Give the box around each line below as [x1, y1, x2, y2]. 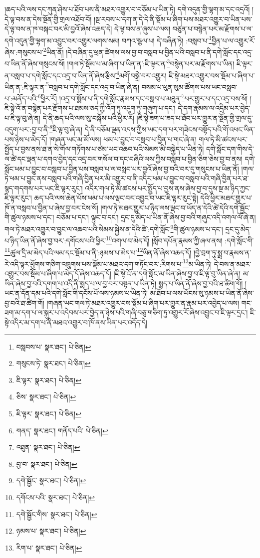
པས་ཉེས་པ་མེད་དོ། [4, 134, 47, 144]
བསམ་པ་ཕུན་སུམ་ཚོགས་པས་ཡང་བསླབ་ [141, 81, 238, 92]
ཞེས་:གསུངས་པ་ [4, 46, 43, 57]
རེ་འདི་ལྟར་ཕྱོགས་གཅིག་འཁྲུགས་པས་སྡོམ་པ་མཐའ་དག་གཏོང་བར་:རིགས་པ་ [4, 258, 183, 269]
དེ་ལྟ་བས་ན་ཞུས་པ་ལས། [114, 23, 171, 34]
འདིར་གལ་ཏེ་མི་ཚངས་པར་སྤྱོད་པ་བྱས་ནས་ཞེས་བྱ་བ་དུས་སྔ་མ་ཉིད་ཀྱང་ [85, 183, 251, 193]
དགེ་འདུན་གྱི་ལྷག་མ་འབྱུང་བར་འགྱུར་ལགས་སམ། [4, 35, 120, 45]
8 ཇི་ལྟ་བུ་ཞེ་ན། [49, 123, 83, 135]
